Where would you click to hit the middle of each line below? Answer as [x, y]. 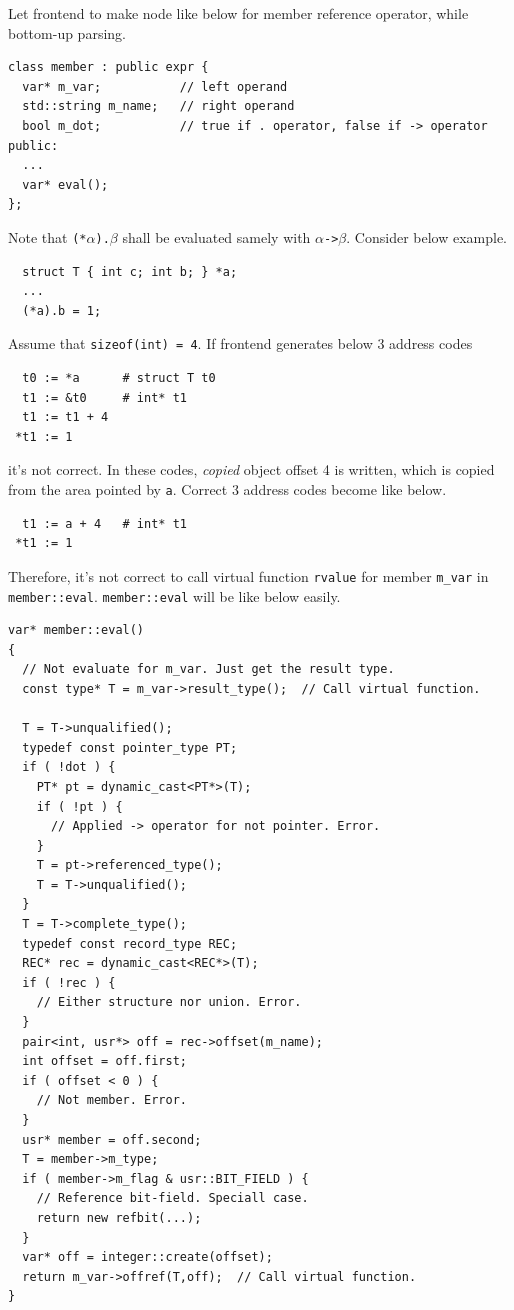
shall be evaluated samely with [216, 236]
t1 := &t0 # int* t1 [104, 397]
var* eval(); [65, 184]
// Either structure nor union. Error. [169, 1002]
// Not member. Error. [111, 1100]
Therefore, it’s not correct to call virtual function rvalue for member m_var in [248, 575]
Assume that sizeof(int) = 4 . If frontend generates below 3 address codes [240, 343]
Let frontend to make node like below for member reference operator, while [238, 13]
